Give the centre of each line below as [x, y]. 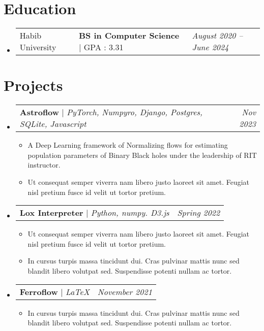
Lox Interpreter [51, 213]
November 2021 [125, 291]
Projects [33, 85]
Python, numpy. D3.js [130, 213]
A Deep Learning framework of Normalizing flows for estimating [128, 145]
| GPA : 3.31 [101, 47]
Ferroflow [39, 291]
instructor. [44, 165]
